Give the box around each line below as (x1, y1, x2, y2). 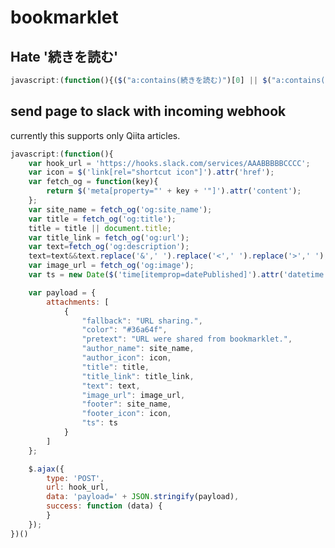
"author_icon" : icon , (81, 353, 172, 363)
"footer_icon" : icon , (81, 409, 172, 419)
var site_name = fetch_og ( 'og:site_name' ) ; (28, 204, 213, 215)
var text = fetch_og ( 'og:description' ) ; (28, 242, 190, 252)
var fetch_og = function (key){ (28, 177, 159, 187)
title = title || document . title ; (28, 223, 172, 233)
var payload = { (28, 287, 97, 298)
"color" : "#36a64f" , (81, 325, 168, 335)
